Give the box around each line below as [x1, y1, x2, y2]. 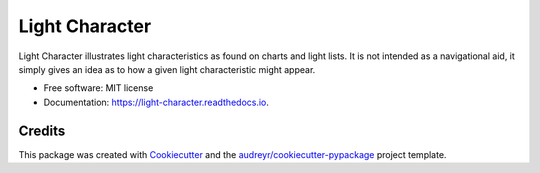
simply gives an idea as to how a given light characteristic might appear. [18, 63, 316, 75]
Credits [18, 122, 66, 139]
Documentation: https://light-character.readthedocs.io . [43, 96, 270, 108]
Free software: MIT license [43, 82, 154, 94]
